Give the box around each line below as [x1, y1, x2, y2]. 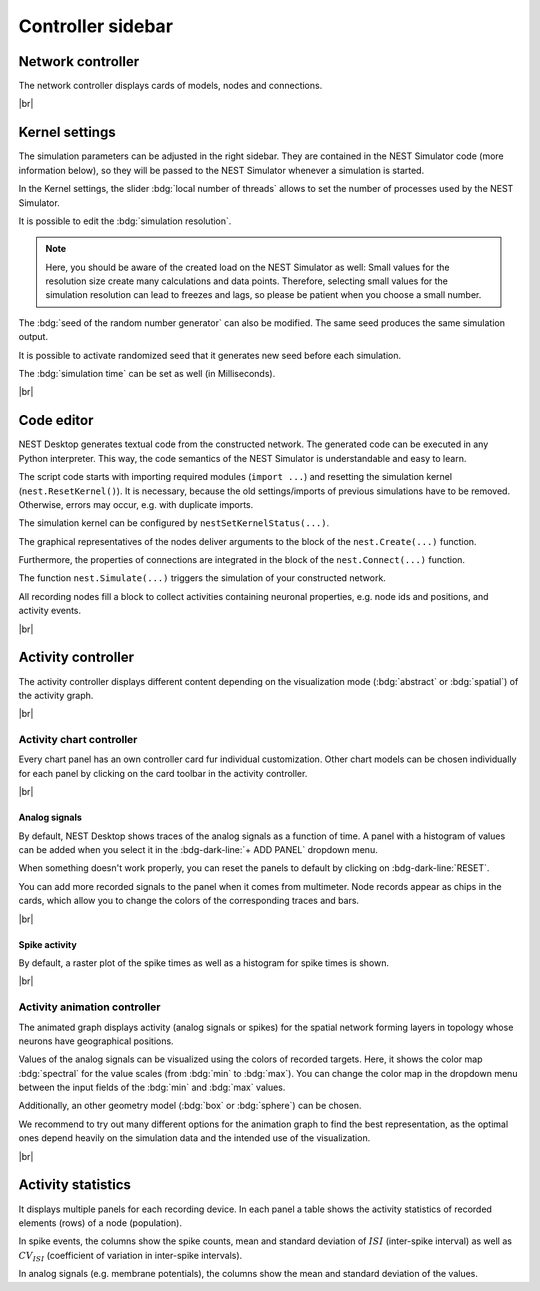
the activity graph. [18, 689, 94, 701]
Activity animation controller [18, 1000, 161, 1014]
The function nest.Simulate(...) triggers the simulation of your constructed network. [18, 572, 387, 584]
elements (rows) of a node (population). [18, 1216, 182, 1229]
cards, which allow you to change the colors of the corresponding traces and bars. [18, 895, 360, 907]
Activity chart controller [18, 733, 138, 747]
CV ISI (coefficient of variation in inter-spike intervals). [18, 1249, 243, 1264]
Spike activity [18, 938, 77, 950]
